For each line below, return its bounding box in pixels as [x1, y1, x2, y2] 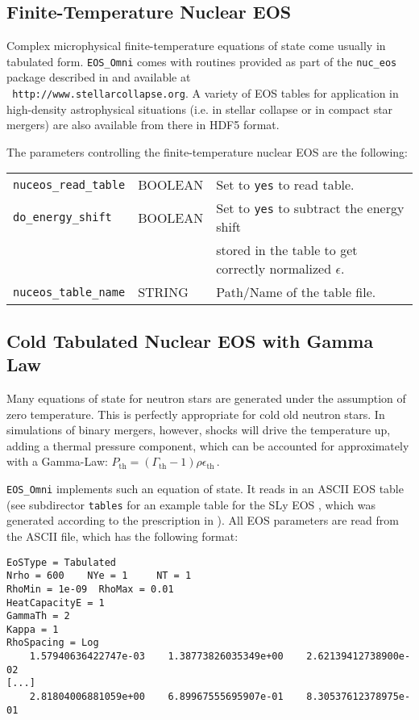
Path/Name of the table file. [216, 283, 376, 302]
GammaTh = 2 [6, 610, 70, 622]
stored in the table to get [216, 241, 358, 260]
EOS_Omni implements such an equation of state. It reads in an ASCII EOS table [6, 480, 404, 497]
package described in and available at [6, 69, 191, 86]
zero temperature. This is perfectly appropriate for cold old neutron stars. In [6, 405, 385, 422]
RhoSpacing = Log [6, 637, 99, 649]
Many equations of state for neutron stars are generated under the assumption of [6, 390, 406, 407]
